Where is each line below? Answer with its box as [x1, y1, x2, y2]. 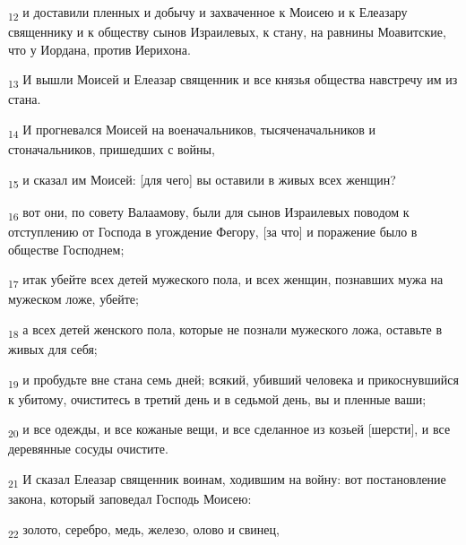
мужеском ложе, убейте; [8, 290, 139, 308]
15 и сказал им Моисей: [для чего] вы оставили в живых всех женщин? [8, 169, 396, 191]
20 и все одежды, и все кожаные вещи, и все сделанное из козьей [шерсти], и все [8, 420, 451, 441]
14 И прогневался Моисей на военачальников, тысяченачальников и [8, 120, 376, 141]
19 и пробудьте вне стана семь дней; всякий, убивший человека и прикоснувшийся [8, 369, 459, 391]
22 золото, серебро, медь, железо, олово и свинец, [8, 519, 280, 541]
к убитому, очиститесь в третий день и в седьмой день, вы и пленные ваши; [8, 389, 427, 408]
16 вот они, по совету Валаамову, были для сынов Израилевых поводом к [8, 202, 410, 223]
